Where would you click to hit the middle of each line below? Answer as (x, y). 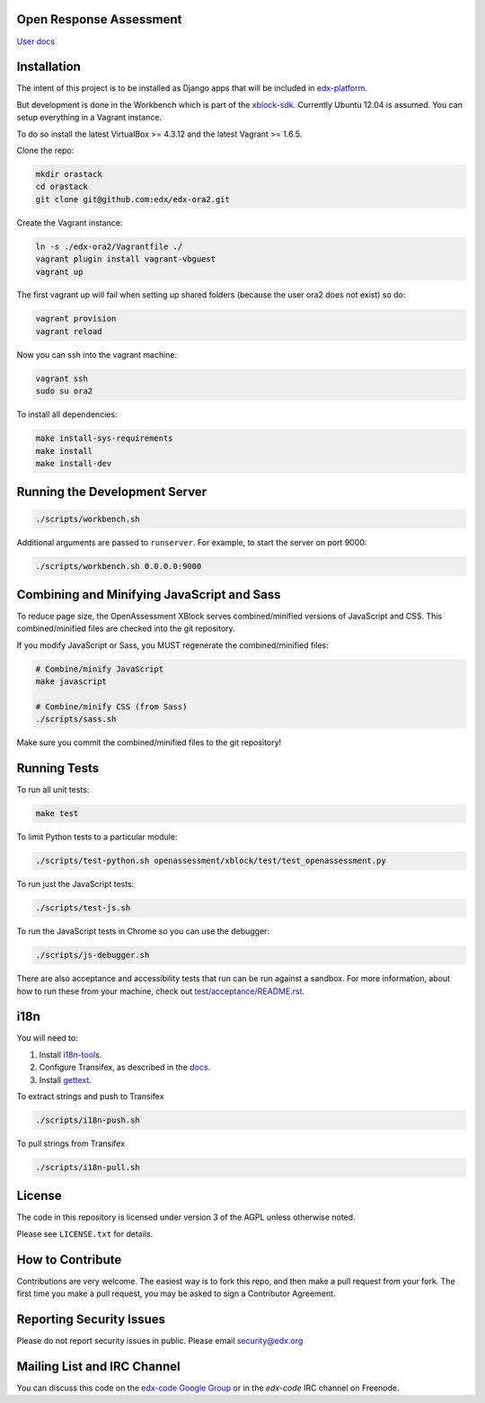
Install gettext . (65, 1079)
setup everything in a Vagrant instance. (89, 118)
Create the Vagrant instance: (70, 222)
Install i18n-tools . (71, 1054)
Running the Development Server (111, 492)
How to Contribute (69, 1260)
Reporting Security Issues (91, 1319)
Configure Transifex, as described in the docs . (125, 1067)
